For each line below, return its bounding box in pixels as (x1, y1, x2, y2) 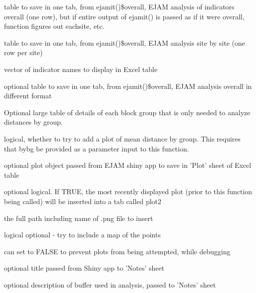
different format (4, 90, 52, 101)
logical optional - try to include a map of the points (4, 229, 161, 240)
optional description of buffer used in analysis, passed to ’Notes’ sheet (4, 279, 216, 290)
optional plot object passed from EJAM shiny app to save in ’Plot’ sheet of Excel (4, 160, 252, 170)
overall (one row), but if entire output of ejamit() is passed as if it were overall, (4, 11, 245, 21)
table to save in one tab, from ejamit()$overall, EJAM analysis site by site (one (4, 37, 245, 48)
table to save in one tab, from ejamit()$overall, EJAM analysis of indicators (4, 1, 235, 11)
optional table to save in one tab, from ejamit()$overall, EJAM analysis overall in (4, 80, 252, 91)
